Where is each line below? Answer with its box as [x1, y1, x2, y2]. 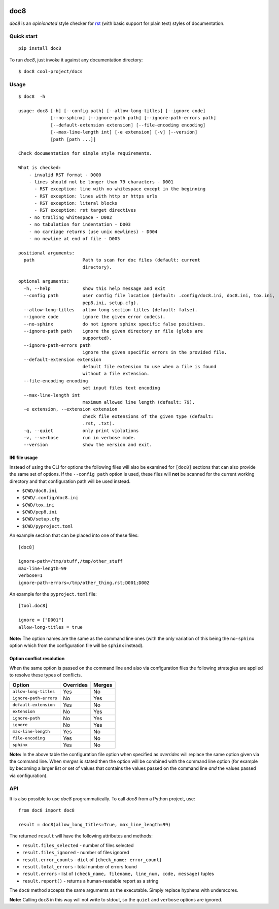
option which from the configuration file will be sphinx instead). [9, 642, 144, 648]
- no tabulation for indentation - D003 [28, 221, 131, 228]
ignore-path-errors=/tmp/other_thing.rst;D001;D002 [18, 579, 150, 586]
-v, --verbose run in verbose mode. [23, 435, 136, 440]
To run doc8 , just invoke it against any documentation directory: [9, 56, 143, 63]
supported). [82, 335, 113, 341]
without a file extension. [82, 371, 150, 377]
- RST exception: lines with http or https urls [34, 193, 158, 199]
